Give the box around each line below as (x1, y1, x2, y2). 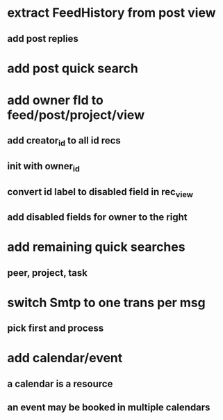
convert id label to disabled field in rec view (7, 186, 193, 199)
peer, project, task (7, 267, 88, 279)
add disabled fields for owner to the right (7, 211, 188, 224)
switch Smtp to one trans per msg (7, 295, 206, 311)
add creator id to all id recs (7, 134, 122, 148)
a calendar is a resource (7, 378, 113, 389)
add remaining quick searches (7, 239, 185, 255)
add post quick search (7, 61, 139, 76)
